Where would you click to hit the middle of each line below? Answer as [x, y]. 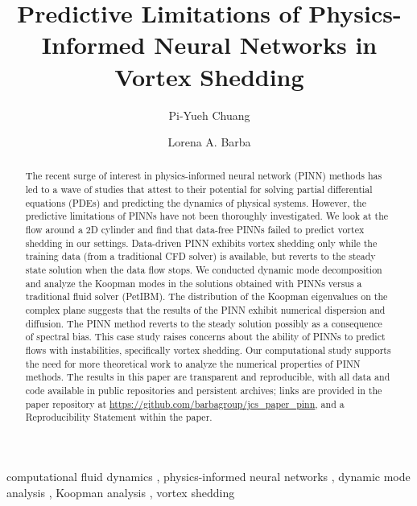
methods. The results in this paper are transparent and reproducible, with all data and [208, 377]
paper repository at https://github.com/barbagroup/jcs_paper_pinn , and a [185, 403]
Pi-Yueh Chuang [209, 115]
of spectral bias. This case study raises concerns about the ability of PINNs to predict [205, 337]
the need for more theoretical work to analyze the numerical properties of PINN [193, 363]
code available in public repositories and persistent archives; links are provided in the [204, 390]
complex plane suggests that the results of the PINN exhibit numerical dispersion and [205, 310]
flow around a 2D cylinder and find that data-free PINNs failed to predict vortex [195, 230]
